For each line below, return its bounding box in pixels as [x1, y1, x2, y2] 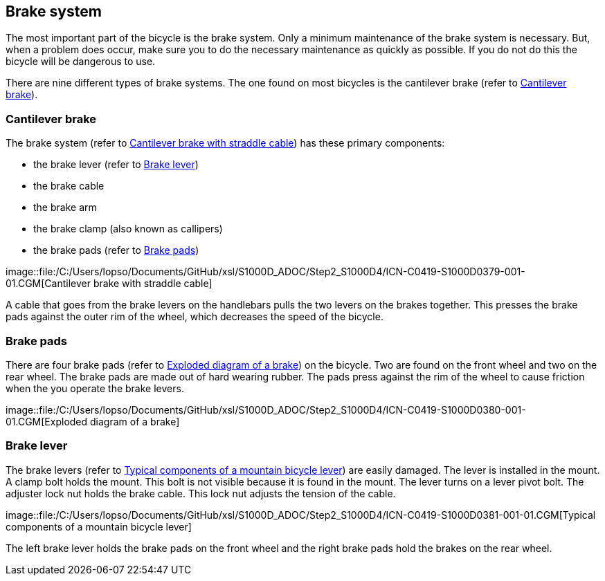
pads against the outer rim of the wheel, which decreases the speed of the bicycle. [6, 311, 383, 323]
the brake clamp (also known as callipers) [33, 223, 223, 235]
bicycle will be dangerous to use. [6, 55, 156, 68]
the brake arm [33, 201, 97, 214]
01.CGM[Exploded [6, 415, 88, 427]
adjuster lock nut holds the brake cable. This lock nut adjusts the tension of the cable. [6, 487, 396, 499]
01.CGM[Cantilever [6, 277, 91, 290]
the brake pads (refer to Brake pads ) [33, 244, 199, 257]
